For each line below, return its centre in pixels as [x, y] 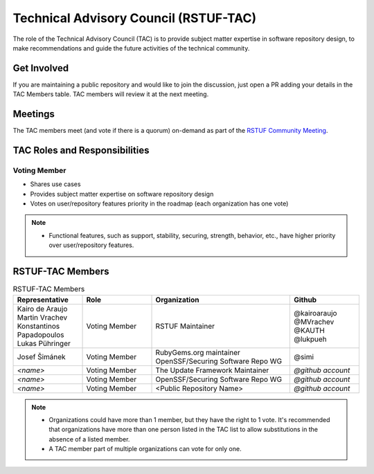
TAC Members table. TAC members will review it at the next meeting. [111, 94]
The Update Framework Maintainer [212, 370]
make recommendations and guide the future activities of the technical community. [131, 48]
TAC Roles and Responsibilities [81, 150]
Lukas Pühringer [44, 343]
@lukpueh [310, 339]
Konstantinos [38, 326]
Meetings [34, 114]
